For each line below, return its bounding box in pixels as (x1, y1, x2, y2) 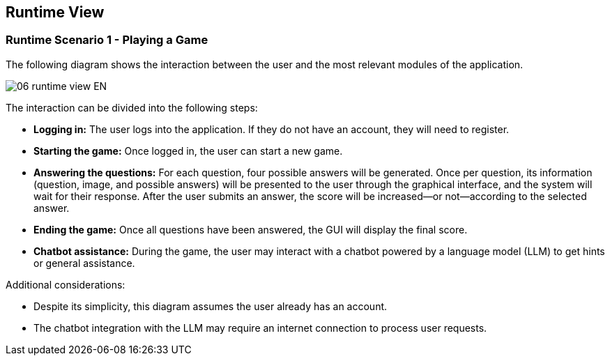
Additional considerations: (6, 278, 125, 291)
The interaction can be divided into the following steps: (6, 101, 258, 114)
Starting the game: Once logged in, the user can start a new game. (33, 144, 343, 157)
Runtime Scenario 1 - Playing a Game (6, 33, 208, 47)
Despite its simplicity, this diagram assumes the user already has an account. (33, 300, 388, 312)
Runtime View (6, 3, 105, 21)
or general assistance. (33, 256, 135, 269)
